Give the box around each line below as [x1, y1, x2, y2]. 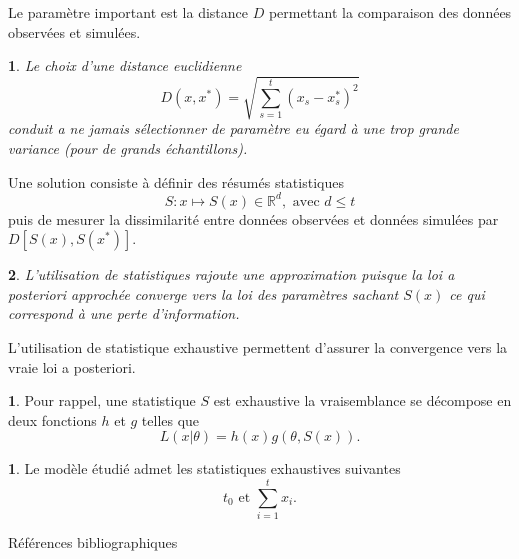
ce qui [449, 283, 485, 304]
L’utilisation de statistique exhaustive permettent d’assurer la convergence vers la [8, 336, 508, 357]
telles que [141, 409, 200, 430]
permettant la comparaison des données [268, 2, 512, 22]
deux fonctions [8, 409, 97, 430]
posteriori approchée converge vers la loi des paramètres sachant [8, 283, 399, 304]
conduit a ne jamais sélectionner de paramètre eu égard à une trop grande [8, 118, 459, 139]
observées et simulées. [8, 21, 141, 42]
